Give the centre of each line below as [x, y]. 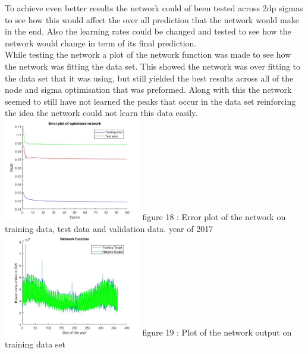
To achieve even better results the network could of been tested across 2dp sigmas [154, 8]
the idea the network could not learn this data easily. [101, 113]
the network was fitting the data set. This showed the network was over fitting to [153, 66]
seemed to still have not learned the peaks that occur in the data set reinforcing [150, 101]
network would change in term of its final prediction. [101, 43]
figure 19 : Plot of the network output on [217, 332]
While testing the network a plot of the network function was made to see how [148, 54]
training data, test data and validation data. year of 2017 [109, 228]
